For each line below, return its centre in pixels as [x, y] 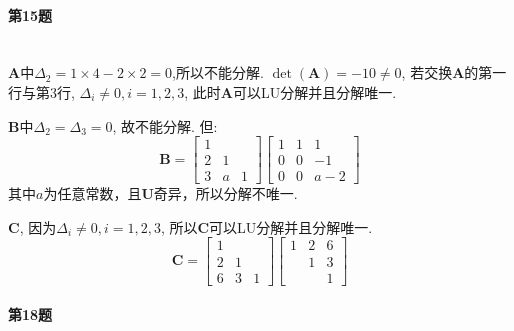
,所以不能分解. [218, 72]
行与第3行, [41, 91]
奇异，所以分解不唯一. [225, 193]
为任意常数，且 [92, 193]
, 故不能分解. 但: [165, 125]
